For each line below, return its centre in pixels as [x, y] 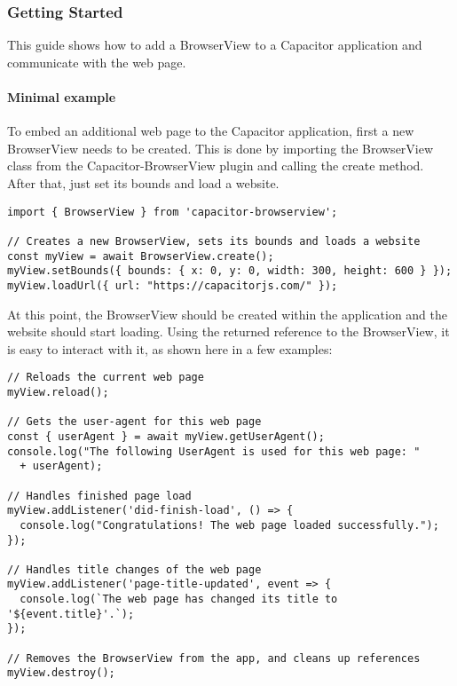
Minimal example [62, 97]
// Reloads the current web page [106, 378]
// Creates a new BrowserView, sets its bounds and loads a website [214, 241]
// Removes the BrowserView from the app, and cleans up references [214, 658]
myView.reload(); [58, 392]
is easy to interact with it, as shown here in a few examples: [170, 348]
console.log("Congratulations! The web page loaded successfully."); [229, 525]
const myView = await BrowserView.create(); [141, 256]
